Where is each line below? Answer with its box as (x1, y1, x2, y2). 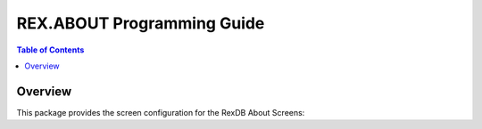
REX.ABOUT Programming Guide (16, 13, 265, 33)
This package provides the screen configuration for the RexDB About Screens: (16, 107, 305, 117)
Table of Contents (16, 44, 85, 55)
